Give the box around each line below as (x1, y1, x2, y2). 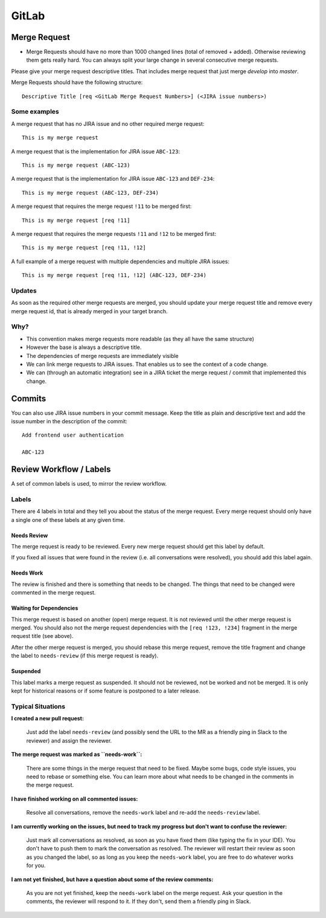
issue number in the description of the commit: (11, 417, 128, 425)
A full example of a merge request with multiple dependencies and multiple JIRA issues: (11, 258, 229, 265)
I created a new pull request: (11, 715, 85, 722)
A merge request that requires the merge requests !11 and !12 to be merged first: (11, 230, 217, 237)
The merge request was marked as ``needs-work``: (11, 750, 142, 758)
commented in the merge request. (11, 589, 96, 596)
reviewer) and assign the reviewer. (26, 737, 112, 744)
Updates (11, 286, 37, 295)
